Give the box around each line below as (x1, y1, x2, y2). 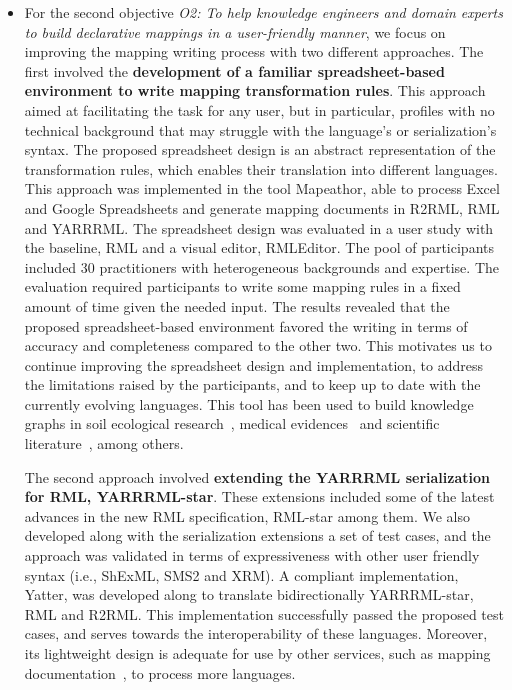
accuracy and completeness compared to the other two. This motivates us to (24, 335, 492, 356)
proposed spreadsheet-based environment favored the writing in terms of (24, 315, 468, 336)
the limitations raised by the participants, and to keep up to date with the (24, 374, 481, 395)
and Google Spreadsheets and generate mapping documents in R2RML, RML (24, 197, 500, 218)
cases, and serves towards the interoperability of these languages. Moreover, (24, 623, 488, 644)
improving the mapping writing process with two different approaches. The (24, 41, 484, 62)
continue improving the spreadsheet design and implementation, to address (24, 354, 484, 375)
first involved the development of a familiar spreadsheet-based (24, 60, 445, 81)
